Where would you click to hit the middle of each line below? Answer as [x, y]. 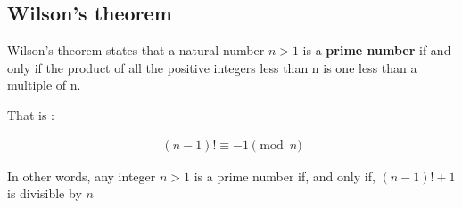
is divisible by [45, 193]
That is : [31, 114]
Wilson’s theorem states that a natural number [136, 50]
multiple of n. [44, 85]
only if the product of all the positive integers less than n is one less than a [212, 67]
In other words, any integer [82, 176]
